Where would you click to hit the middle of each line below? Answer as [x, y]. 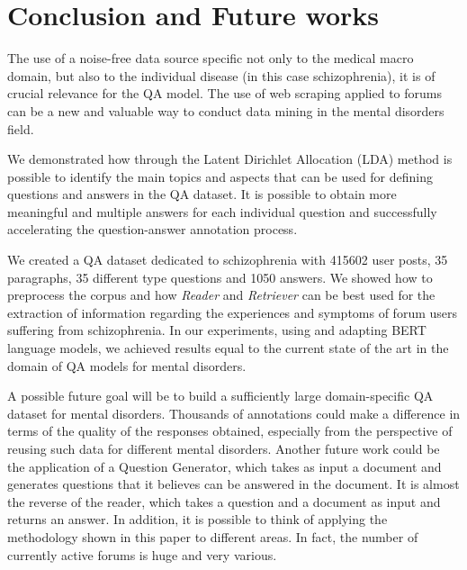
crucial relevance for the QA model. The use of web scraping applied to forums [225, 93]
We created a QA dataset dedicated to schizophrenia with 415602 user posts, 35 [228, 260]
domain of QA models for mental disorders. [127, 365]
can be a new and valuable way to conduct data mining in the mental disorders [226, 110]
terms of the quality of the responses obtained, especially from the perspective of [230, 431]
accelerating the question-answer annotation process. [153, 229]
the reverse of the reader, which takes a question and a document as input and [224, 501]
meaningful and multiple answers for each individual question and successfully [222, 211]
